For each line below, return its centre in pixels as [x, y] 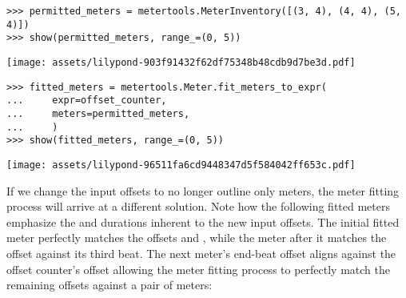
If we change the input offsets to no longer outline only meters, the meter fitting [203, 190]
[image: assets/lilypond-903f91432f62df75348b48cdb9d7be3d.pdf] [181, 62]
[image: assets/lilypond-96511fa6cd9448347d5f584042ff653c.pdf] [181, 165]
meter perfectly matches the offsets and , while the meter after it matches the [197, 238]
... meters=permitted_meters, [98, 113]
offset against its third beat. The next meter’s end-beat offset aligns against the [201, 253]
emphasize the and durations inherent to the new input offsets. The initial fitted [203, 221]
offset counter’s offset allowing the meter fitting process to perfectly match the [198, 269]
